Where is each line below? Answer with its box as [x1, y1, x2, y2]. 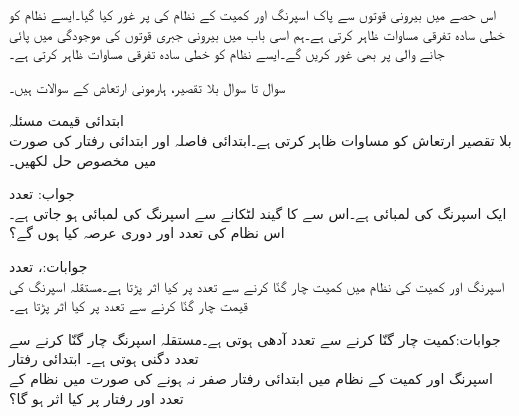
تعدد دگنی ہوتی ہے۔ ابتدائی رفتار [9, 348, 199, 369]
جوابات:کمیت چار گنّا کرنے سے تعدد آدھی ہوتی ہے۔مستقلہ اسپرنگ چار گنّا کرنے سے [9, 328, 501, 349]
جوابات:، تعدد [9, 255, 88, 276]
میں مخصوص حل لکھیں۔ [9, 149, 157, 170]
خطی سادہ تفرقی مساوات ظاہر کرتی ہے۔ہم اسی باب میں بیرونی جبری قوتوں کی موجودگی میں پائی [9, 23, 505, 44]
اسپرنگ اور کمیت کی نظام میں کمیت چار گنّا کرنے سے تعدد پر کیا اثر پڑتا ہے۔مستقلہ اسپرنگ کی [9, 275, 505, 296]
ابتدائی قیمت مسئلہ [9, 110, 124, 131]
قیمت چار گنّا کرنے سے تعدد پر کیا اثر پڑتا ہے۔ [9, 295, 248, 316]
